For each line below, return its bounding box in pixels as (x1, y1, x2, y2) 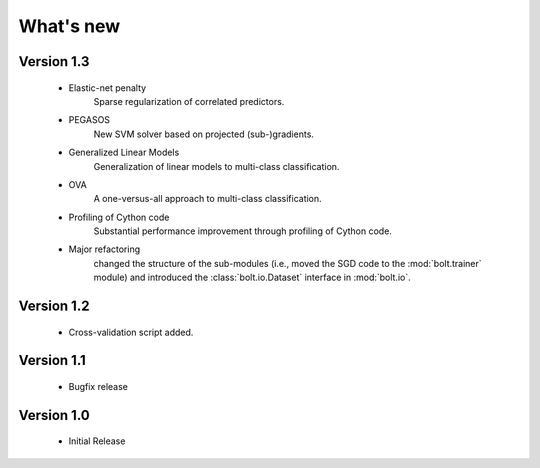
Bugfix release (68, 381, 129, 393)
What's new (18, 15, 121, 37)
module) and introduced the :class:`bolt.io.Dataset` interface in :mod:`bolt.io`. (93, 271, 412, 284)
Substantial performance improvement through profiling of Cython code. (93, 225, 392, 237)
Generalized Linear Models (68, 146, 180, 159)
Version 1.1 (18, 352, 87, 369)
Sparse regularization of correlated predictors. (93, 95, 285, 107)
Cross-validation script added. (68, 326, 194, 338)
